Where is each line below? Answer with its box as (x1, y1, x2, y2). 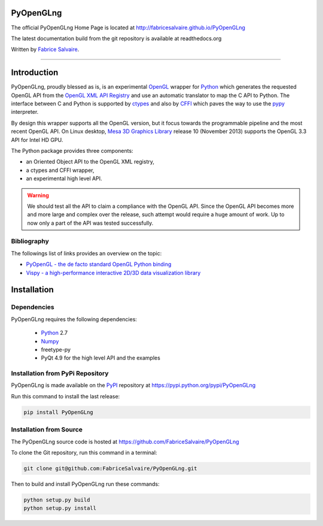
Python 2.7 (41, 329, 68, 337)
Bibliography (11, 237, 49, 246)
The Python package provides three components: (11, 147, 134, 154)
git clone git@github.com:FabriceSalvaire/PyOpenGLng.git (23, 465, 197, 471)
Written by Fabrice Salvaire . (11, 46, 80, 53)
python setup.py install (23, 505, 97, 512)
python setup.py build (23, 496, 90, 503)
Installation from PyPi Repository (11, 369, 109, 377)
